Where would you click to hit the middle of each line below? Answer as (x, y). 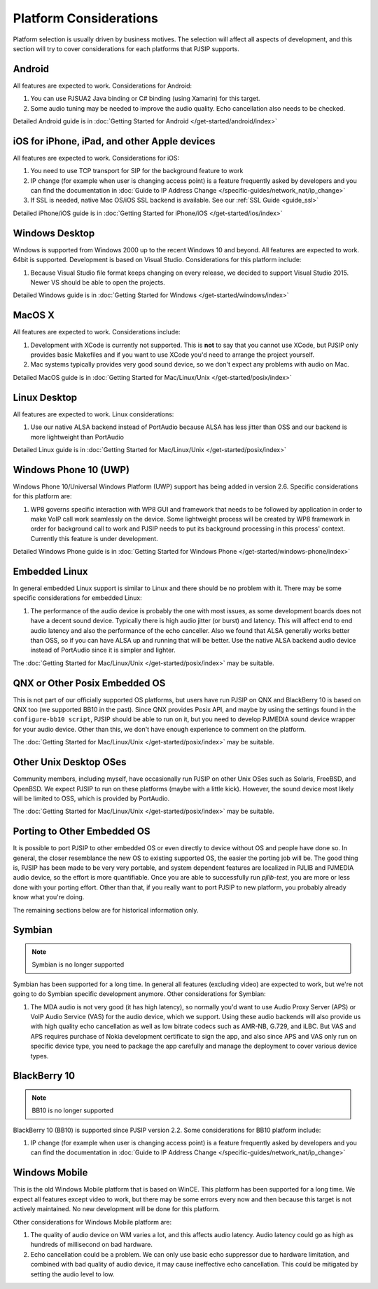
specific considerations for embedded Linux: (78, 598)
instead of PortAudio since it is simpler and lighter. (103, 650)
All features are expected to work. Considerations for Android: (103, 86)
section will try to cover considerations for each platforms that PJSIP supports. (126, 48)
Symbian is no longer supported (78, 964)
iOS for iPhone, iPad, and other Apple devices (114, 141)
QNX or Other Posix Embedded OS (89, 683)
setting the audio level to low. (72, 1274)
